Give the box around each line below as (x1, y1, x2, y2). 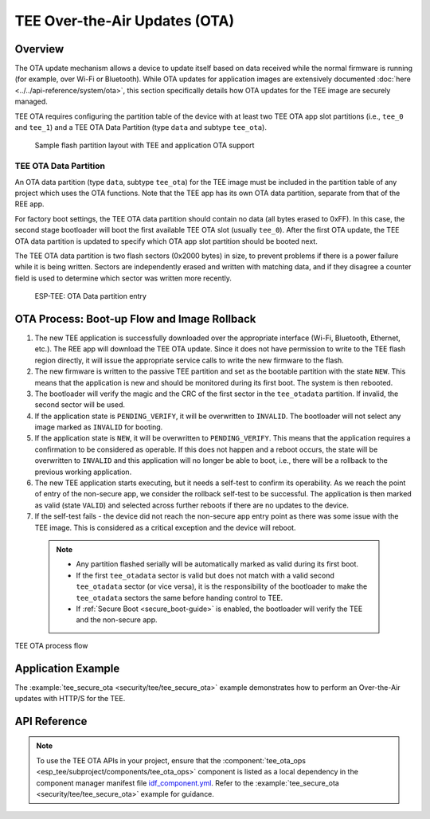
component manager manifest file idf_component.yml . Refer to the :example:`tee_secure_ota (36, 778, 340, 788)
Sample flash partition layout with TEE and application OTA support (34, 140, 255, 151)
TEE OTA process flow (14, 641, 88, 650)
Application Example (14, 661, 120, 675)
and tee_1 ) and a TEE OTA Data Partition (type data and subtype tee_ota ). (14, 123, 267, 132)
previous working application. (34, 467, 132, 476)
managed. (14, 96, 48, 107)
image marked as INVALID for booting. (34, 422, 163, 432)
